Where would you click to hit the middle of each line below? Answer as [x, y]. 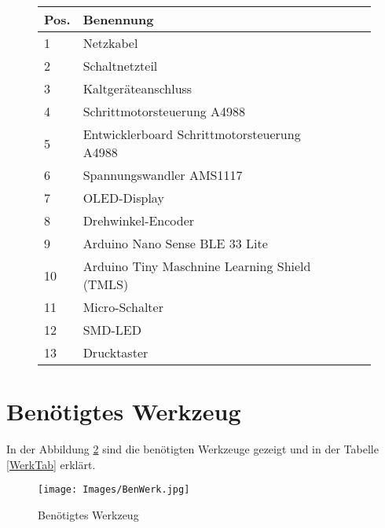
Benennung [118, 19]
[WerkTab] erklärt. [51, 464]
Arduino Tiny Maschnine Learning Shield [197, 266]
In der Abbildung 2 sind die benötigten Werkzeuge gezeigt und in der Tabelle [192, 449]
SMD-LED [112, 330]
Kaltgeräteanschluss [137, 88]
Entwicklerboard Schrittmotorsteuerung [192, 134]
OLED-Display [123, 198]
